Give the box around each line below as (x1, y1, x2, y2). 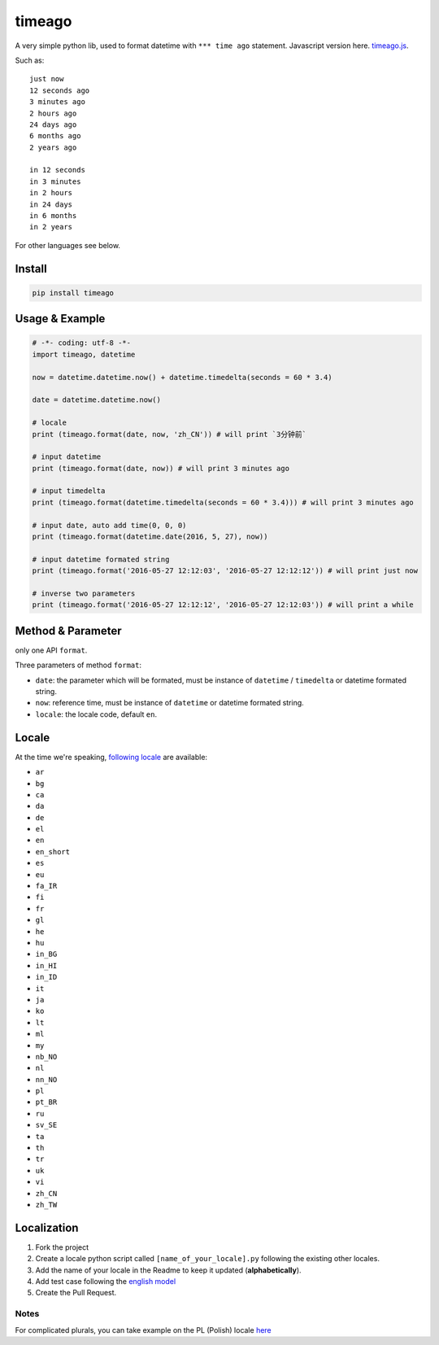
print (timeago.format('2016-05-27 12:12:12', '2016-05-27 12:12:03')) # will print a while (32, 600, 414, 609)
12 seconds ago (29, 85, 90, 95)
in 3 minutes (29, 177, 81, 186)
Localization (15, 1221, 79, 1234)
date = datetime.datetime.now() (32, 395, 162, 404)
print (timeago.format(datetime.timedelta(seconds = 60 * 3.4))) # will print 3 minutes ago (32, 497, 414, 507)
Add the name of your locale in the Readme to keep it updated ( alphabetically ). (35, 1265, 302, 1275)
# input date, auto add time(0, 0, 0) (32, 521, 187, 530)
